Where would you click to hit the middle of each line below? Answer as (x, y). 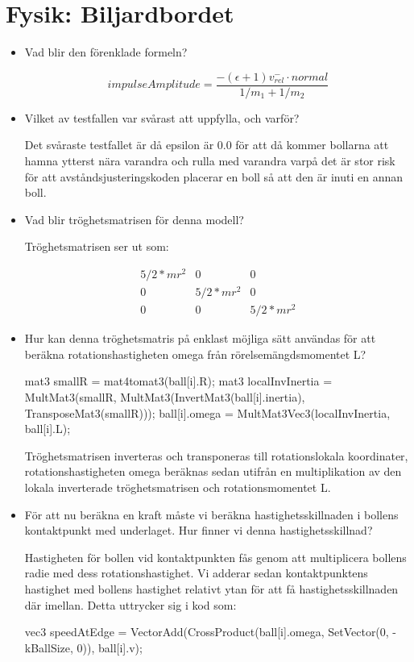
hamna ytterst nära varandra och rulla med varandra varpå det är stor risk (210, 160)
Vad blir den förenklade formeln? (106, 52)
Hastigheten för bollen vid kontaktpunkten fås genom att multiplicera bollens (215, 557)
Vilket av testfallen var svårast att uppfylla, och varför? (162, 117)
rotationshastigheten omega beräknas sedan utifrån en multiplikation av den (213, 471)
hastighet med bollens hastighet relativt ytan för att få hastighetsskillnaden (211, 588)
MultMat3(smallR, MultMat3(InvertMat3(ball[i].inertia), (165, 397)
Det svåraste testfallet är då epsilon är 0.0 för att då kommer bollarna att (207, 145)
